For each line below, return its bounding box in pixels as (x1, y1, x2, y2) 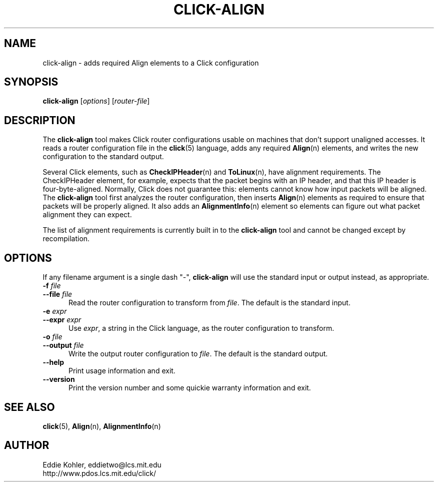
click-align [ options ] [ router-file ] (42, 97, 150, 106)
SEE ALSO (4, 400, 55, 413)
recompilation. (42, 234, 90, 243)
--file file (42, 290, 72, 299)
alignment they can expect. (42, 210, 132, 219)
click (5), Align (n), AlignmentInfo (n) (42, 421, 161, 430)
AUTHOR (4, 439, 49, 452)
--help (42, 358, 64, 367)
